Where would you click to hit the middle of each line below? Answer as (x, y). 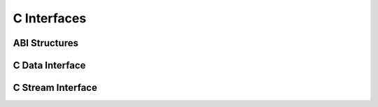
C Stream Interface (55, 88)
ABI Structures (45, 43)
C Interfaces (50, 18)
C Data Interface (49, 65)
